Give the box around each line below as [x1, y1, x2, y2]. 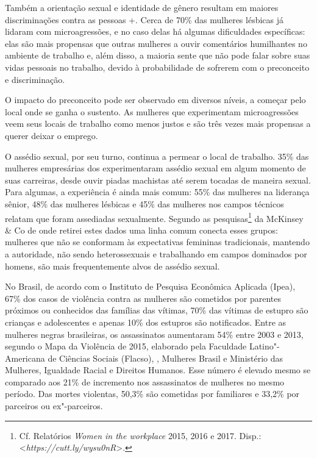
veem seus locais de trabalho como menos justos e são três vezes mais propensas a [5, 117, 311, 130]
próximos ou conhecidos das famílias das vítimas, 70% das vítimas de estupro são [5, 304, 308, 317]
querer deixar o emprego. [5, 129, 98, 141]
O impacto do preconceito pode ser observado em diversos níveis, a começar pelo [5, 93, 306, 106]
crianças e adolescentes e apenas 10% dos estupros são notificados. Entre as [5, 315, 287, 328]
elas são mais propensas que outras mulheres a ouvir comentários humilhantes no [5, 37, 307, 49]
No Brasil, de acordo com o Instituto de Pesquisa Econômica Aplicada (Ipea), [5, 280, 296, 293]
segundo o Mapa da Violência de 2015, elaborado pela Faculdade [5, 340, 247, 352]
